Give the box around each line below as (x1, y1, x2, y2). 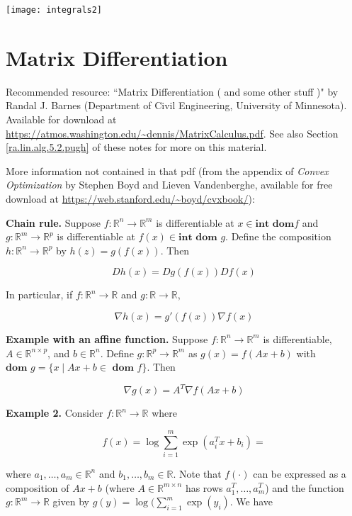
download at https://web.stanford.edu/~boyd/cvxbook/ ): (6, 191, 255, 206)
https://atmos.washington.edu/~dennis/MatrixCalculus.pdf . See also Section (6, 125, 339, 140)
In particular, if (6, 287, 73, 302)
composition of (6, 480, 69, 495)
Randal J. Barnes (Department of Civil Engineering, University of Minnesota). (6, 98, 347, 113)
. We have (229, 494, 273, 509)
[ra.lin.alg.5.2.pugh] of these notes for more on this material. (6, 140, 267, 155)
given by (52, 494, 89, 509)
